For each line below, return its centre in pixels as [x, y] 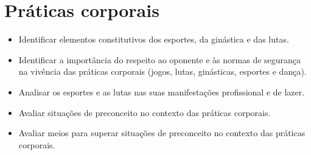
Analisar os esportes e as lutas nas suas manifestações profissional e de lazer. [162, 91]
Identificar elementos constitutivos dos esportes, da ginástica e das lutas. [154, 39]
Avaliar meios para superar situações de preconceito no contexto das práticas [162, 133]
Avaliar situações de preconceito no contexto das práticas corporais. [145, 112]
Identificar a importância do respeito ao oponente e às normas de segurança [160, 59]
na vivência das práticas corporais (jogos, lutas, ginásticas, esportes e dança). [162, 71]
